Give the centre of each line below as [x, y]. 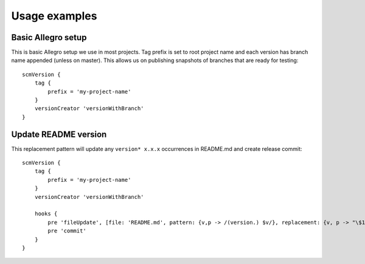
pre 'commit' [67, 231]
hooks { [46, 214]
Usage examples [54, 16]
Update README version [59, 134]
